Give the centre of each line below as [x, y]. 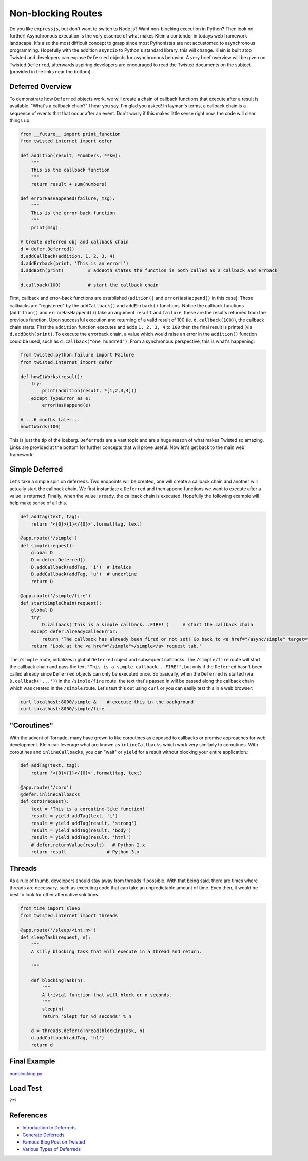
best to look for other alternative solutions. [54, 895]
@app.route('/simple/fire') [55, 596]
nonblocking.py [26, 1074]
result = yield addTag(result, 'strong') [84, 823]
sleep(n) [53, 1009]
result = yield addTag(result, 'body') [81, 830]
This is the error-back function [73, 213]
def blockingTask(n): [58, 980]
